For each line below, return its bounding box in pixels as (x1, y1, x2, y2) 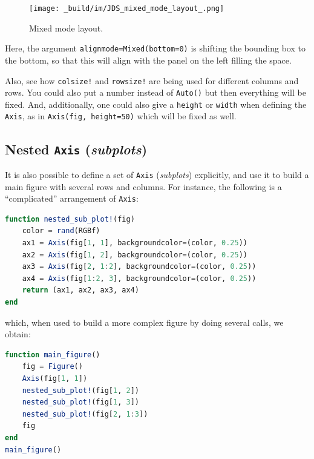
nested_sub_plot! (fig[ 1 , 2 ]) (22, 386, 139, 395)
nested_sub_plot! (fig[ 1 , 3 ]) (22, 398, 139, 407)
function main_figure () (5, 350, 100, 359)
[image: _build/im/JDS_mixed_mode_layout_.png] (29, 4, 224, 13)
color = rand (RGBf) (22, 226, 100, 236)
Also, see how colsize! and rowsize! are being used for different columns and (5, 74, 299, 87)
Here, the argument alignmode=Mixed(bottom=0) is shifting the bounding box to (5, 42, 306, 54)
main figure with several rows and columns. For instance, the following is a (5, 180, 282, 193)
